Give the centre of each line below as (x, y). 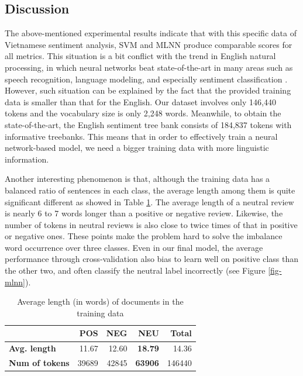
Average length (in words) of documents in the (100, 301)
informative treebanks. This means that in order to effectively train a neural (141, 136)
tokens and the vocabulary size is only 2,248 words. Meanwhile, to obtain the (143, 113)
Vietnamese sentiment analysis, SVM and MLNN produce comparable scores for (149, 44)
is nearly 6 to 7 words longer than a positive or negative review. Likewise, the (144, 213)
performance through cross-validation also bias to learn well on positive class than (152, 259)
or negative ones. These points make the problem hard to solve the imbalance (144, 236)
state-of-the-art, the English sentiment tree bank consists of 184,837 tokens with (148, 124)
